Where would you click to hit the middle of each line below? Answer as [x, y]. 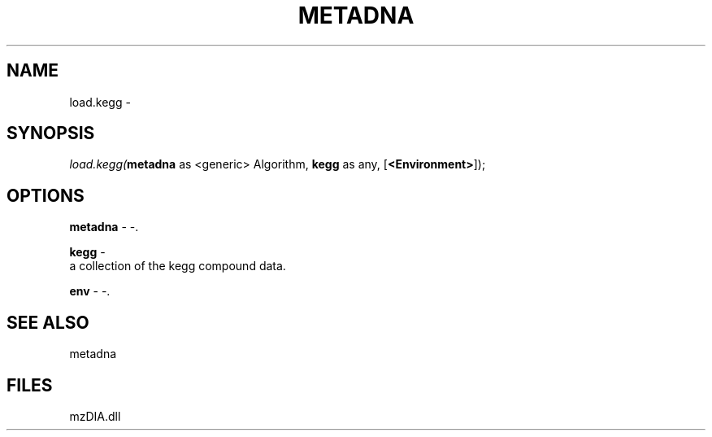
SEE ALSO [48, 322]
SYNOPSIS [51, 133]
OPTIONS [46, 195]
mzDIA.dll [95, 416]
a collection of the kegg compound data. [178, 266]
